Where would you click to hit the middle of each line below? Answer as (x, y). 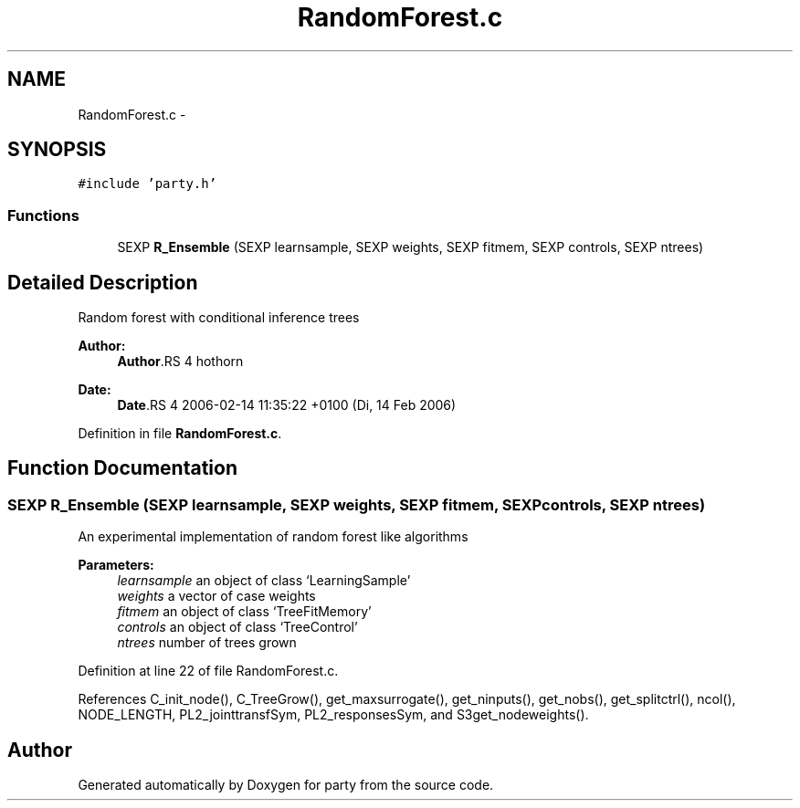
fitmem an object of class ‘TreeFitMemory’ (244, 612)
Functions (43, 215)
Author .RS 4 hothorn (180, 362)
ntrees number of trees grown (207, 643)
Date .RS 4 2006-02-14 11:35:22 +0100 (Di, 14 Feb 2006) (287, 405)
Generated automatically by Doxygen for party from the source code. (286, 785)
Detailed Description (103, 282)
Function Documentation (122, 468)
